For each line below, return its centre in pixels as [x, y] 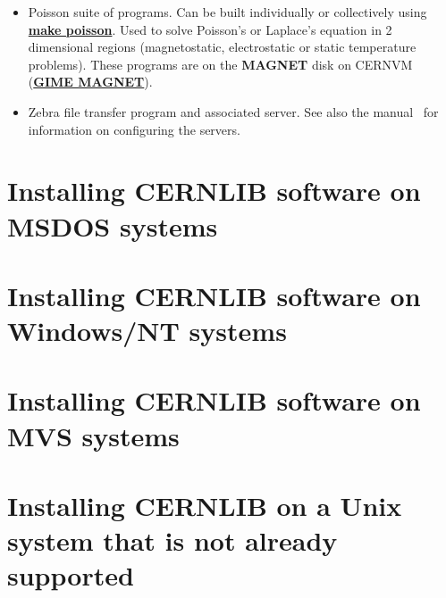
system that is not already [173, 540]
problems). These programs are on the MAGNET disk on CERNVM [220, 64]
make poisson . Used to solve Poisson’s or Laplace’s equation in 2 [210, 29]
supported [71, 575]
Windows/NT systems [147, 331]
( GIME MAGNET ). [90, 82]
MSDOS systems [113, 225]
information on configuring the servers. [134, 129]
